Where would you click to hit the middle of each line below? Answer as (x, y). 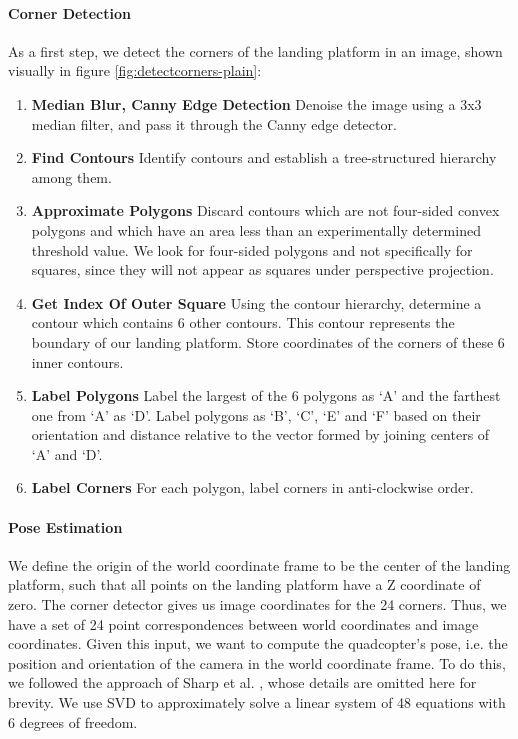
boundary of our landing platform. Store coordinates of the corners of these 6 (268, 341)
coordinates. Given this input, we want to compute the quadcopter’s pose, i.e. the (258, 643)
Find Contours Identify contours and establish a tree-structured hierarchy (264, 157)
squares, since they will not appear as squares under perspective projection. (262, 269)
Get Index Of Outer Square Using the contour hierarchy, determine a (256, 302)
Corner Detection (69, 12)
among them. (71, 176)
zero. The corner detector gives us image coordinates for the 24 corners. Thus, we (257, 604)
